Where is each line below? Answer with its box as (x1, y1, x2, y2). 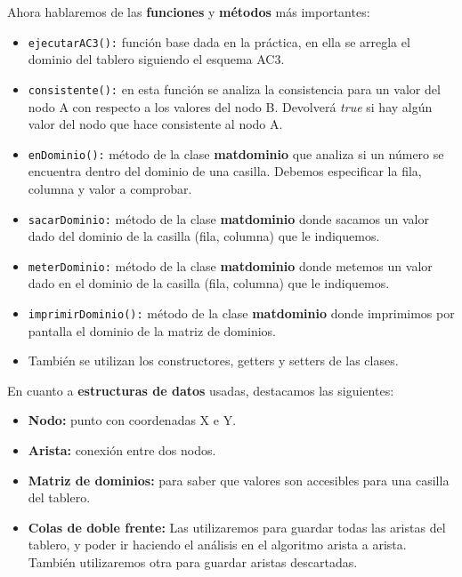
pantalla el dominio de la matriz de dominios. (28, 321, 276, 340)
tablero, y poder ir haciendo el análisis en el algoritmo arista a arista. (28, 535, 407, 554)
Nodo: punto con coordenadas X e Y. (28, 411, 237, 429)
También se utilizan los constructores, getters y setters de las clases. (28, 351, 399, 370)
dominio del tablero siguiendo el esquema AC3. (28, 50, 285, 68)
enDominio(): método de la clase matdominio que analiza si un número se (28, 144, 444, 163)
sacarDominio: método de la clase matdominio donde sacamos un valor (28, 209, 429, 228)
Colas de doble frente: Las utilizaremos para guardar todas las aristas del (28, 517, 446, 536)
